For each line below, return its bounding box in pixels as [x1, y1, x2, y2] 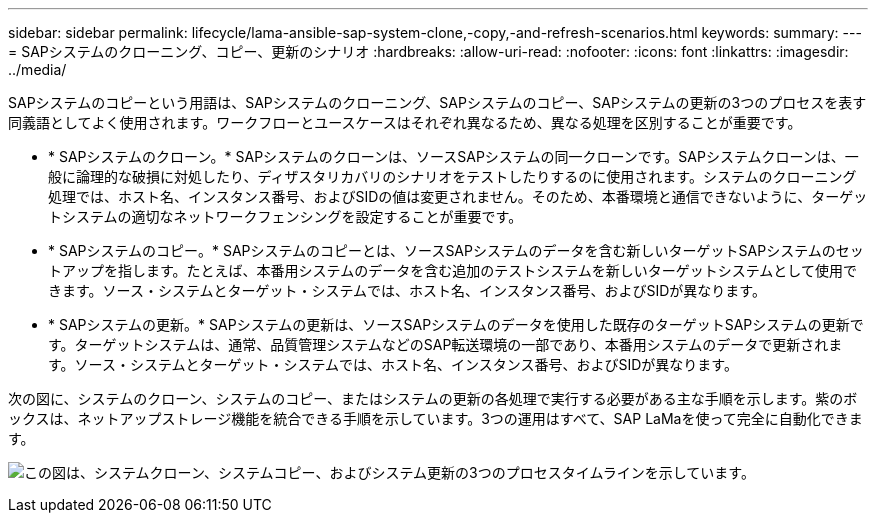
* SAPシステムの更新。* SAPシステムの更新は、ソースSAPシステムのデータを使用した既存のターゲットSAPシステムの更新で [48, 316, 864, 333]
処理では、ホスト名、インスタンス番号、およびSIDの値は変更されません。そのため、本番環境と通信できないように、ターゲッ [48, 188, 868, 205]
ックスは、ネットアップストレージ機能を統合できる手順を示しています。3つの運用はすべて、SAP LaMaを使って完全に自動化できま [8, 410, 863, 427]
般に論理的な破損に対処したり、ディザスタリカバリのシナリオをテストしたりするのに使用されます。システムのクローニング [48, 168, 857, 185]
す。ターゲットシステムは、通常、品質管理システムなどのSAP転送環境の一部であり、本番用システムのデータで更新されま [48, 336, 843, 353]
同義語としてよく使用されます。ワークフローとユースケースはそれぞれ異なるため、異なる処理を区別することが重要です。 [8, 114, 802, 131]
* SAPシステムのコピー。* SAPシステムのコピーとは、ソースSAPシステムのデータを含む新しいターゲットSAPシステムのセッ [48, 242, 864, 259]
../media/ [8, 61, 67, 78]
